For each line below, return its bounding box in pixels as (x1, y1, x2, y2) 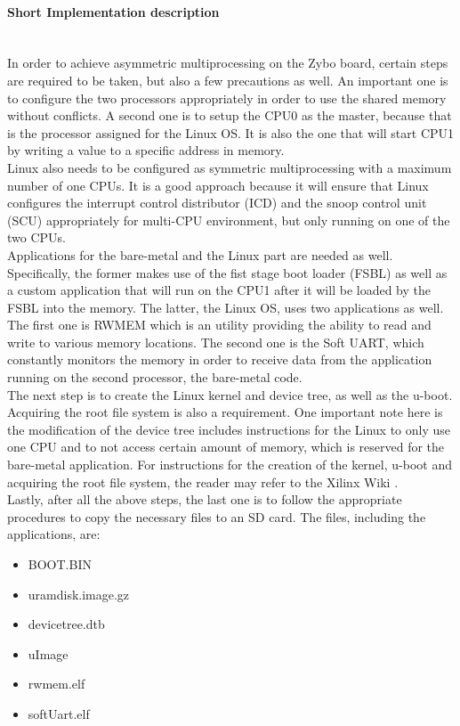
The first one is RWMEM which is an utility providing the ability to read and (7, 315, 432, 334)
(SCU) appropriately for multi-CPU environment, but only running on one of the (7, 210, 450, 229)
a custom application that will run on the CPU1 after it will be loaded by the (7, 281, 431, 299)
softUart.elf (28, 704, 90, 722)
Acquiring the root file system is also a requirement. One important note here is (7, 403, 443, 421)
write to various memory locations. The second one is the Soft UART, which (7, 332, 424, 351)
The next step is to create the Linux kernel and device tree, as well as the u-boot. (7, 385, 453, 404)
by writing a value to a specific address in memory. (7, 141, 285, 159)
